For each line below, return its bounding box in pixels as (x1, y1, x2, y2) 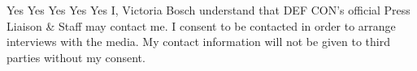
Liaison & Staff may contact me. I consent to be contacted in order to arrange (7, 17, 396, 34)
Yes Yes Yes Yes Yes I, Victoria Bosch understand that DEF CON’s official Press (7, 2, 410, 18)
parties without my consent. (7, 48, 146, 65)
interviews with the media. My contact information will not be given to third (7, 33, 390, 50)
